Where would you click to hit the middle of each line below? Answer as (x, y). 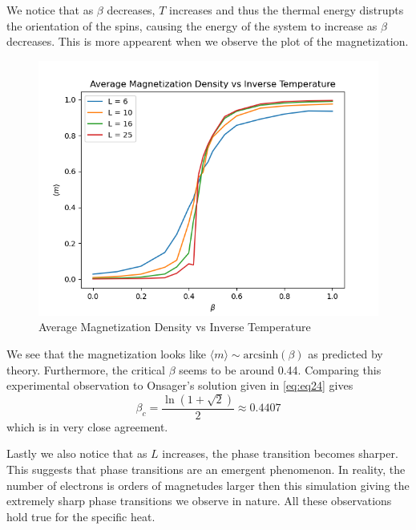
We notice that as (50, 10)
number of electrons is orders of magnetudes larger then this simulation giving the (208, 485)
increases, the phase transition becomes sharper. (280, 453)
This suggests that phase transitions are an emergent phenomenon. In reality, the (206, 469)
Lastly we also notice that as (77, 453)
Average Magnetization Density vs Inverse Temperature (175, 327)
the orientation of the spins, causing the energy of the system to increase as (192, 25)
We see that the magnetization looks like (107, 353)
